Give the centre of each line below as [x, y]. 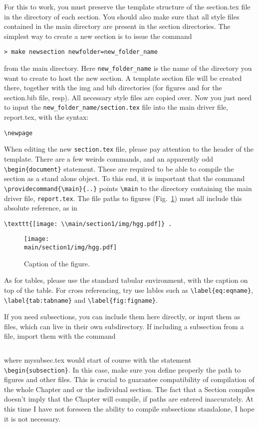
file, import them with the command [60, 336]
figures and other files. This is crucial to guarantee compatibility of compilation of [129, 379]
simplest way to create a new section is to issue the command [98, 36]
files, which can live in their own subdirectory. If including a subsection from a [124, 326]
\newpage [18, 133]
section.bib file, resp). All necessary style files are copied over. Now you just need [128, 97]
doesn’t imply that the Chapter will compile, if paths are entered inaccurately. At [129, 399]
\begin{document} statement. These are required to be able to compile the [119, 168]
